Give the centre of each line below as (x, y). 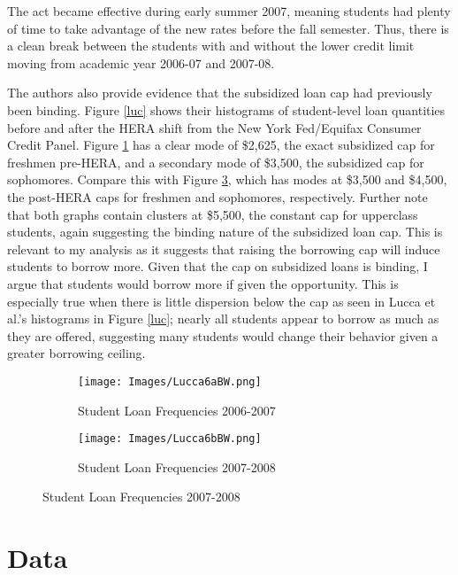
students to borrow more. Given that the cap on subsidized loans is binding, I (218, 266)
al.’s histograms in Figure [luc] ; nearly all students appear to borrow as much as (223, 319)
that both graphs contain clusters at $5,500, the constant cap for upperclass (213, 214)
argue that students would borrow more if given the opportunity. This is (203, 283)
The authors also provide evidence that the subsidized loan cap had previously (220, 93)
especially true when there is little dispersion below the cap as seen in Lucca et (221, 301)
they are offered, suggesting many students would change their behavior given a (223, 335)
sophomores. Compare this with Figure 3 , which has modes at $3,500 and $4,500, (227, 179)
